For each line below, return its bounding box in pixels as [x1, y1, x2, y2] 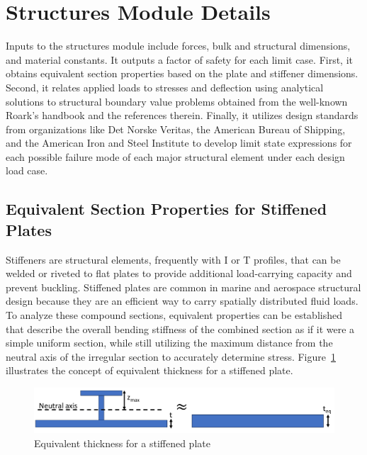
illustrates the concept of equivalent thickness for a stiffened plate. [6, 363, 293, 378]
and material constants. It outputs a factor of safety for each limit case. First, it [6, 52, 354, 67]
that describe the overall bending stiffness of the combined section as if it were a [6, 321, 355, 336]
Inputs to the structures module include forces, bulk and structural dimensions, [6, 38, 351, 53]
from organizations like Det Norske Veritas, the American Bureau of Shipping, [6, 121, 346, 136]
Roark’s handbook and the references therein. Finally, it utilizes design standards [6, 108, 358, 123]
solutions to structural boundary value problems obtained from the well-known [6, 94, 348, 108]
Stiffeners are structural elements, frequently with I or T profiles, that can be [6, 252, 341, 266]
